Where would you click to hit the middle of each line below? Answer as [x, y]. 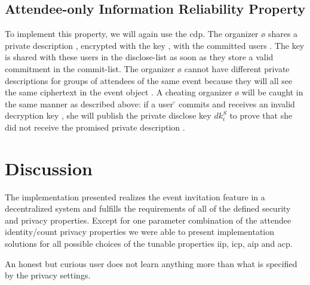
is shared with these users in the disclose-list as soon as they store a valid [139, 57]
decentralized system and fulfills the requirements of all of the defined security [148, 208]
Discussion [49, 168]
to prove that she [261, 115]
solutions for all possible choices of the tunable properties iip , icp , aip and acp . [149, 244]
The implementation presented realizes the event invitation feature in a [135, 196]
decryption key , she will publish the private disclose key [108, 115]
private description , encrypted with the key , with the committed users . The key [155, 45]
